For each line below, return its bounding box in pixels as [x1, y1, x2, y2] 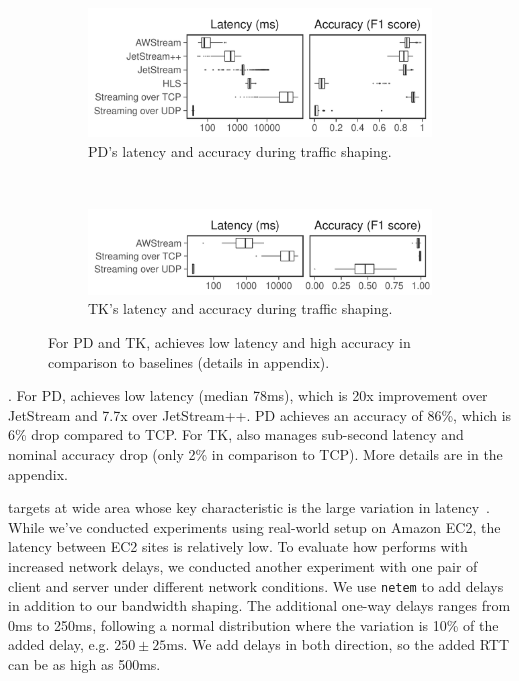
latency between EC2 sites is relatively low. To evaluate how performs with [8, 536, 468, 557]
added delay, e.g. [8, 634, 110, 655]
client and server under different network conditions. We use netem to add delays [8, 575, 504, 596]
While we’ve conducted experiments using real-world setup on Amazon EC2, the [8, 516, 501, 537]
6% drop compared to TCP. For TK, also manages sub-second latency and [8, 424, 464, 445]
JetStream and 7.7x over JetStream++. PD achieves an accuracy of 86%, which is [8, 404, 512, 425]
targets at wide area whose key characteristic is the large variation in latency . [8, 497, 490, 518]
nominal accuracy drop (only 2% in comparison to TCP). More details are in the [8, 443, 503, 464]
